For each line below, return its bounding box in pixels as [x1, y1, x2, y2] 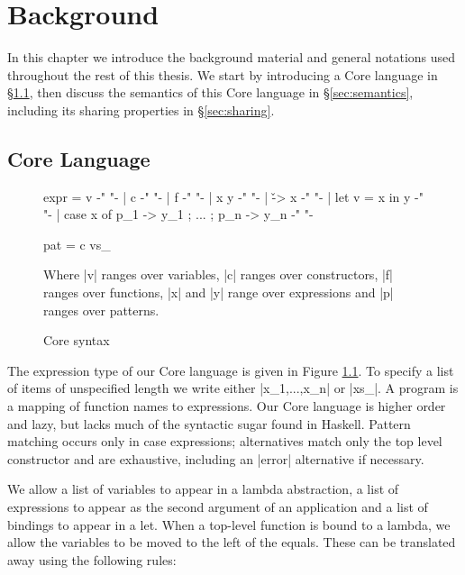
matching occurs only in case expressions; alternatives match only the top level [7, 432, 442, 451]
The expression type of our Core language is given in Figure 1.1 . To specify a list [7, 361, 454, 379]
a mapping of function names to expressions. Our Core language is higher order [7, 397, 446, 415]
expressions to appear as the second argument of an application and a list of [7, 497, 428, 516]
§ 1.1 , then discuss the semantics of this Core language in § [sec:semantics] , [7, 83, 414, 102]
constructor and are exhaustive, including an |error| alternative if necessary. [7, 449, 424, 468]
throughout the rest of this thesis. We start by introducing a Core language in [7, 65, 438, 84]
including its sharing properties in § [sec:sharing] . [7, 100, 275, 119]
